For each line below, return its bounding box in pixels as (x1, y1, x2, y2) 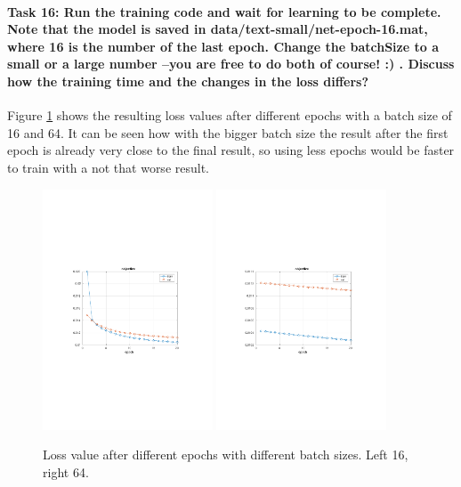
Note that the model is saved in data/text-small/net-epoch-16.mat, (7, 20, 428, 38)
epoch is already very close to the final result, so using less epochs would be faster (7, 141, 455, 159)
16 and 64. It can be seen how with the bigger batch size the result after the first (7, 123, 449, 142)
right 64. (43, 462, 89, 481)
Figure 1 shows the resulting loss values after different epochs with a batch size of (7, 106, 452, 125)
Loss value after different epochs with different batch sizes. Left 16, (43, 445, 408, 464)
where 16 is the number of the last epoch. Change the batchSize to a (7, 37, 439, 55)
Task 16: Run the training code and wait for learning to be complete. (7, 2, 441, 20)
